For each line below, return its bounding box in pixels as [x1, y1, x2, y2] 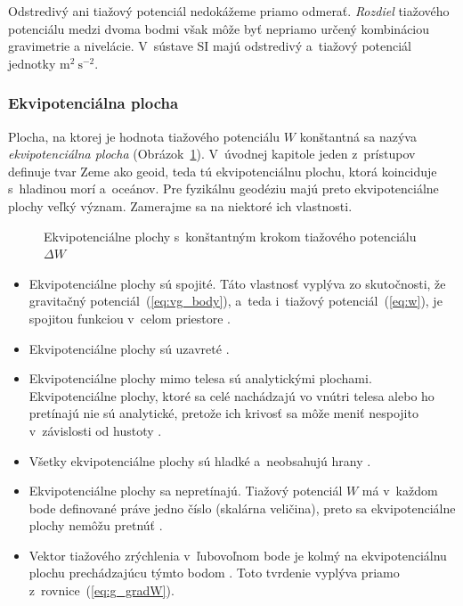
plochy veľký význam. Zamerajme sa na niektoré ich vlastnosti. [8, 196, 353, 215]
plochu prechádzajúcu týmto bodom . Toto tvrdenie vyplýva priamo [28, 563, 400, 582]
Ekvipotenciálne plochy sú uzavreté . [28, 339, 230, 357]
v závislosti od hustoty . [28, 421, 162, 439]
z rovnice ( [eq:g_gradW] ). [28, 581, 175, 600]
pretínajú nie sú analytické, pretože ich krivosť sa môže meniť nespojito [28, 404, 418, 422]
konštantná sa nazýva [299, 127, 417, 145]
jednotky [8, 53, 56, 72]
